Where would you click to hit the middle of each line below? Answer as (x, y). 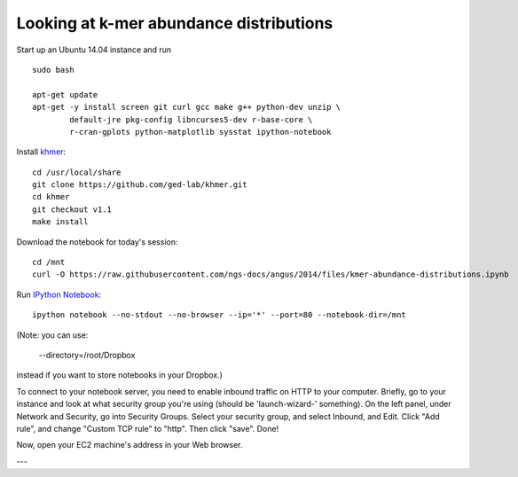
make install (60, 222)
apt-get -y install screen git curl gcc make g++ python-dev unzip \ (187, 107)
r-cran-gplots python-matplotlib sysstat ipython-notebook (200, 132)
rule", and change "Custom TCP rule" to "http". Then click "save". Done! (148, 428)
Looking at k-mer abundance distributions (175, 23)
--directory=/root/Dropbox (87, 355)
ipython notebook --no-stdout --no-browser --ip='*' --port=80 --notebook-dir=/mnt (220, 315)
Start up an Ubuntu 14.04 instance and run (94, 50)
